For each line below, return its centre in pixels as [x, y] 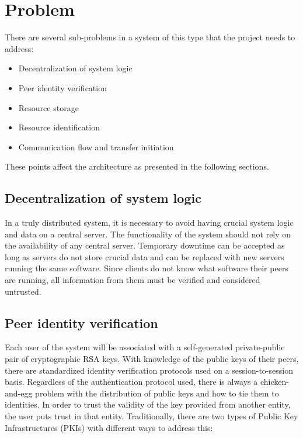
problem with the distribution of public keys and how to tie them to [157, 393]
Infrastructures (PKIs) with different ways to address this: [109, 427]
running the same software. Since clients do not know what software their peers [147, 268]
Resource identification [59, 127]
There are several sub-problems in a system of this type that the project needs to [150, 37]
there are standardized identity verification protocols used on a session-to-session [149, 370]
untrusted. [23, 291]
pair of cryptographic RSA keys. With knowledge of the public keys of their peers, [152, 359]
